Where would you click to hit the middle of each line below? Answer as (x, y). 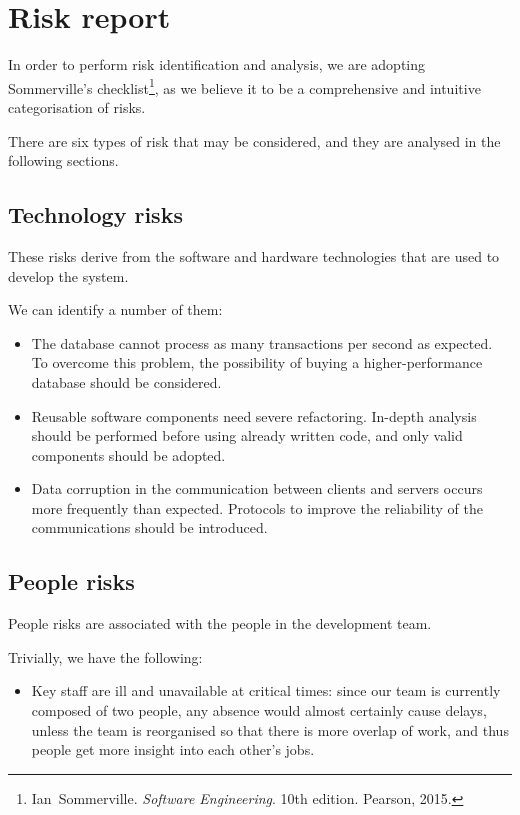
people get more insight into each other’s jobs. (173, 749)
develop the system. (68, 275)
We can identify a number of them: (115, 309)
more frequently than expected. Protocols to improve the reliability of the (257, 507)
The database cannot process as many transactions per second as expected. (262, 342)
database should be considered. (126, 381)
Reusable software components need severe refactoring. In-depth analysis (254, 415)
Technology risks (95, 214)
